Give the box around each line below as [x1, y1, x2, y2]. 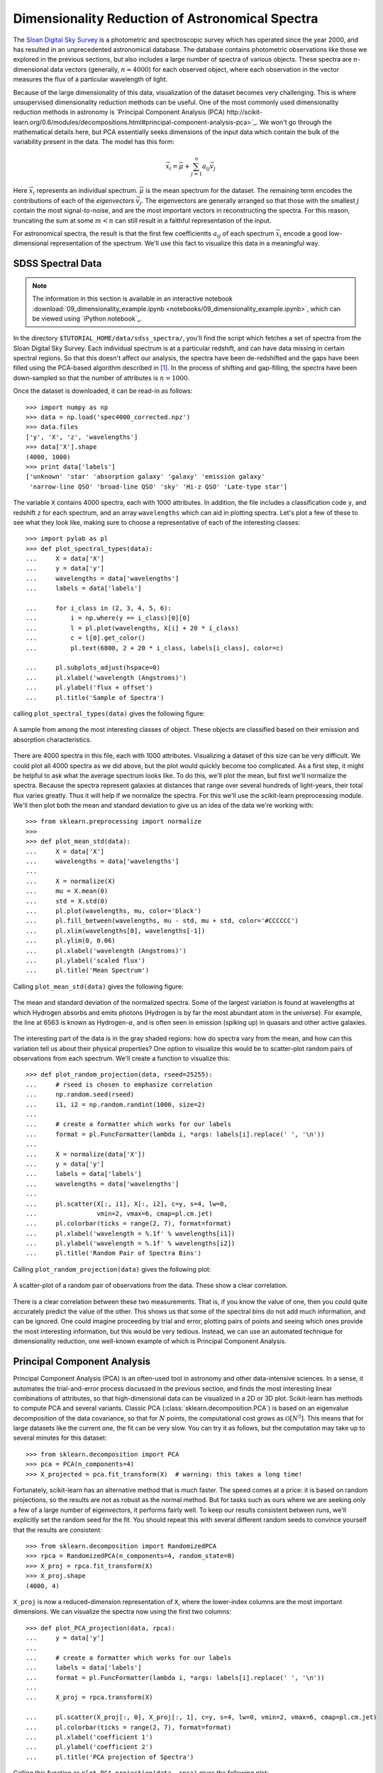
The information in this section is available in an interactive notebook [32, 294, 233, 303]
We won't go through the [259, 118, 333, 126]
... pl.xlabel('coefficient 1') [26, 1733, 153, 1741]
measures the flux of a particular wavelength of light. [13, 75, 168, 84]
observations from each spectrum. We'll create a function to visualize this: [13, 1054, 231, 1063]
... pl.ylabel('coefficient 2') [26, 1743, 153, 1751]
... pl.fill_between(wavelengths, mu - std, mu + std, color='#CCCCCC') [26, 917, 299, 925]
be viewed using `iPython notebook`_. [32, 314, 143, 323]
